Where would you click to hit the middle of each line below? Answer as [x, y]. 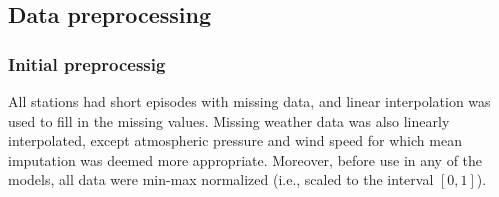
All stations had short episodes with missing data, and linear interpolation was [249, 101]
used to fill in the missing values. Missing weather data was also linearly [229, 120]
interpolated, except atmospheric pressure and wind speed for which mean [235, 140]
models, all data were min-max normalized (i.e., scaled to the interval [221, 179]
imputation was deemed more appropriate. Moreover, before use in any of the [245, 159]
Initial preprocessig [87, 63]
